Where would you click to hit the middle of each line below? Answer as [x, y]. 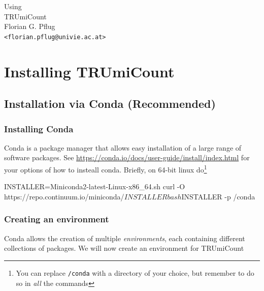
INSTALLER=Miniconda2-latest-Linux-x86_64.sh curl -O [95, 186]
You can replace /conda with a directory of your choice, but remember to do [135, 272]
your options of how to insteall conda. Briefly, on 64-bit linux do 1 [106, 169]
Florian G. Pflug [30, 26]
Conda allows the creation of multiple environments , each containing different [125, 238]
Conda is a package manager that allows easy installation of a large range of [123, 147]
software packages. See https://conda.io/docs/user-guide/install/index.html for [127, 157]
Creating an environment [57, 219]
